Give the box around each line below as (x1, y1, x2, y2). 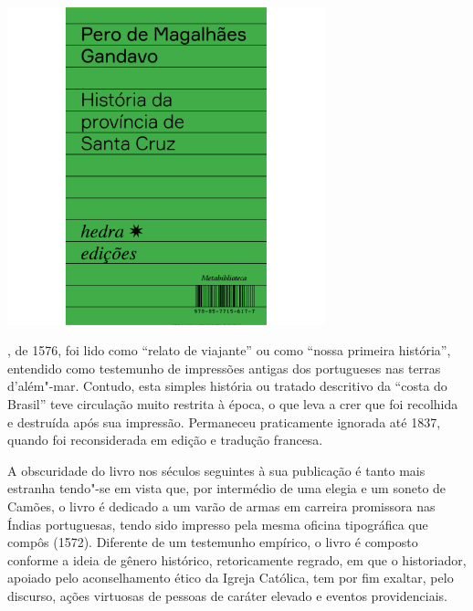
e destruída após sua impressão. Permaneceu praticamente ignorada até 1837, (7, 412, 441, 431)
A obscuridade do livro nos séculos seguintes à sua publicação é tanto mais (7, 460, 426, 479)
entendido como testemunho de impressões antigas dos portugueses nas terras (7, 358, 441, 377)
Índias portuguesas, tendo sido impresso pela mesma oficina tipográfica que (7, 514, 428, 533)
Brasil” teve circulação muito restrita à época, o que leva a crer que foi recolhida (7, 395, 458, 414)
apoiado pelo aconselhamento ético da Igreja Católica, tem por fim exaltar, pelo (7, 568, 454, 587)
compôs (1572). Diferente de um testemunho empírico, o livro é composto (7, 532, 418, 552)
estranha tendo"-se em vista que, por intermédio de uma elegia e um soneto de (7, 479, 447, 498)
